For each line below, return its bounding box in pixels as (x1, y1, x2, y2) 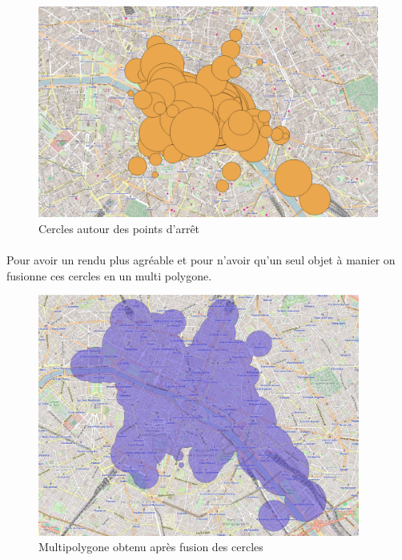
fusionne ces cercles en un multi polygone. (6, 267, 212, 284)
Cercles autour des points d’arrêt (38, 220, 200, 236)
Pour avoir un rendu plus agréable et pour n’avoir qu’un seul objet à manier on (6, 252, 396, 268)
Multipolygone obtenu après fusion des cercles (38, 538, 263, 555)
